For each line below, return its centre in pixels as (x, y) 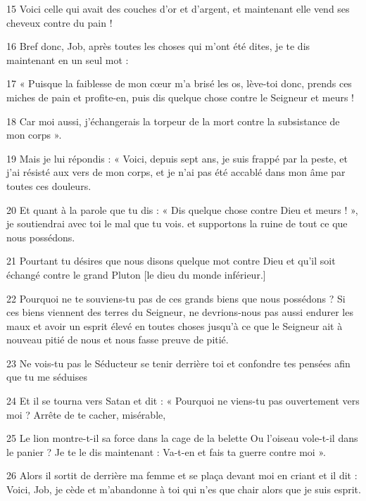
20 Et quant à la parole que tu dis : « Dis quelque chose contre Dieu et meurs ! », (182, 209)
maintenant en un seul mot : (68, 59)
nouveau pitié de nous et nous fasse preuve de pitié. (118, 340)
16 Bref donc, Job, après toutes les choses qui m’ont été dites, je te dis (158, 46)
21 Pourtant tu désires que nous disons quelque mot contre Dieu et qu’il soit (171, 261)
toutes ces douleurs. (49, 185)
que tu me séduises (47, 377)
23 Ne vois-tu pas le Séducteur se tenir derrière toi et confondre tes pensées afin (178, 363)
